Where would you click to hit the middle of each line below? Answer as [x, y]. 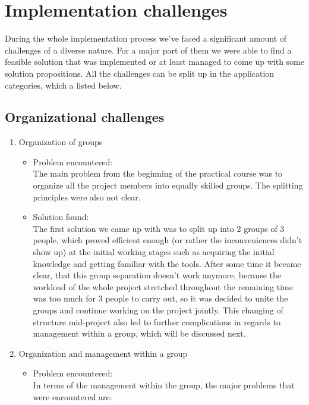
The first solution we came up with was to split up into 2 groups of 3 [159, 228]
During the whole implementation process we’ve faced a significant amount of [146, 38]
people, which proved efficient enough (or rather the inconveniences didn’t [168, 240]
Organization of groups [61, 142]
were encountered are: [72, 396]
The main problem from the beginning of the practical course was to [158, 173]
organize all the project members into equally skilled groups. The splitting [168, 185]
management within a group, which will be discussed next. [139, 333]
